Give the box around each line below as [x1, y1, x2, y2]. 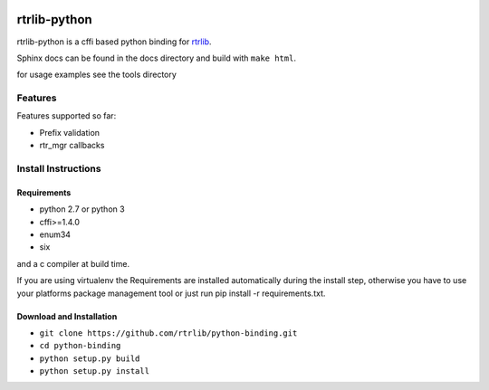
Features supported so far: [16, 110, 117, 121]
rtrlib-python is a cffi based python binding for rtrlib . [16, 36, 212, 47]
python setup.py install [39, 366, 149, 376]
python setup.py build [39, 353, 140, 364]
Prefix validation [39, 127, 100, 138]
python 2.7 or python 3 [39, 204, 126, 214]
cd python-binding [39, 340, 121, 351]
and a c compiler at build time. [16, 258, 130, 269]
